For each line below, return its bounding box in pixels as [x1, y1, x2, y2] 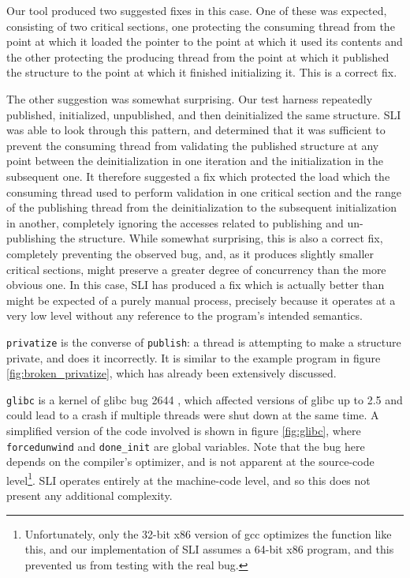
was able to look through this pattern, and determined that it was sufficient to [6, 122, 386, 138]
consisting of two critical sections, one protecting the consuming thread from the [6, 17, 395, 34]
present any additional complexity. [6, 487, 173, 504]
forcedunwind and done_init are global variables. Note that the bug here [6, 437, 365, 454]
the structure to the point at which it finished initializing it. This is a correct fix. [6, 64, 397, 81]
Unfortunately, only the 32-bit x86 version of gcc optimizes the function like [24, 525, 392, 542]
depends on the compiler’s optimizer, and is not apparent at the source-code [6, 453, 375, 470]
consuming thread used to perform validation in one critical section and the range [6, 183, 401, 200]
